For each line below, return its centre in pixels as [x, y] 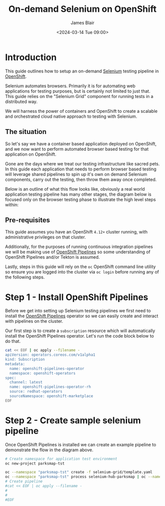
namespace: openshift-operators [43, 373]
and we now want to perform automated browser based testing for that [77, 149]
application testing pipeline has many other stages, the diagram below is [78, 194]
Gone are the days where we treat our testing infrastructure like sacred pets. [82, 164]
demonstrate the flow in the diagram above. [49, 450]
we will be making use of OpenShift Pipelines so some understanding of [78, 252]
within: [12, 204]
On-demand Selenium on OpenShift [82, 9]
